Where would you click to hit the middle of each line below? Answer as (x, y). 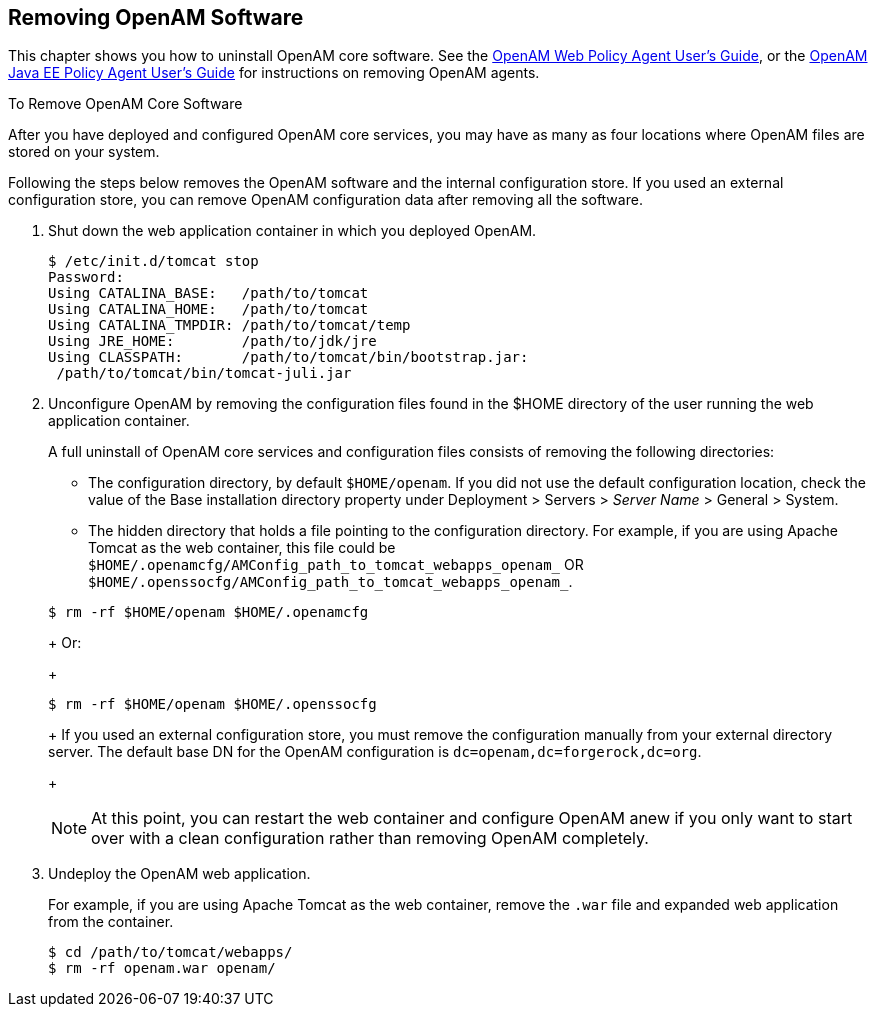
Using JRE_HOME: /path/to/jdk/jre (212, 341)
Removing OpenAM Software (156, 17)
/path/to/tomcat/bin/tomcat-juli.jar (204, 373)
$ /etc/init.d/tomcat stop (153, 261)
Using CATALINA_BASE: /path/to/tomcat (208, 293)
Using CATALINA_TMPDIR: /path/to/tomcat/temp (229, 325)
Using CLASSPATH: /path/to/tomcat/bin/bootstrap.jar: (288, 357)
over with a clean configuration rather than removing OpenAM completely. (370, 838)
